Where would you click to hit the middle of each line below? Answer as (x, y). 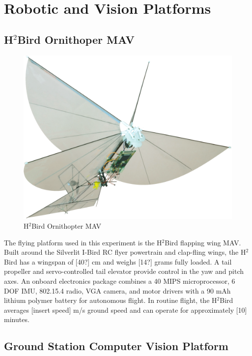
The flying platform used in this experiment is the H (83, 242)
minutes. (17, 319)
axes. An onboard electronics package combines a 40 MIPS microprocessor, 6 (120, 281)
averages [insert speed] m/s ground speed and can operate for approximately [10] (126, 310)
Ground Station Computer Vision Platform (116, 346)
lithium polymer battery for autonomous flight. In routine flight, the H (111, 300)
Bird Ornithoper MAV (76, 39)
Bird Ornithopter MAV (67, 226)
